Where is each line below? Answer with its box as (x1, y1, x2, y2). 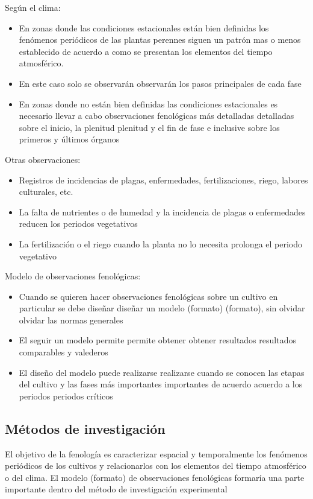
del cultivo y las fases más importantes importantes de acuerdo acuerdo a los (19, 378, 303, 390)
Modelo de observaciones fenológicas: (5, 270, 141, 282)
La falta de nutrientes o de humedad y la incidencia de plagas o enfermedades (19, 205, 306, 218)
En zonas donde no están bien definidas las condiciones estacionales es (19, 97, 278, 110)
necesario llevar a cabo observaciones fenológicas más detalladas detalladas (19, 109, 294, 122)
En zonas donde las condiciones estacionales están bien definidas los (19, 21, 269, 34)
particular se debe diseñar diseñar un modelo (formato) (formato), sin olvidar (19, 302, 305, 314)
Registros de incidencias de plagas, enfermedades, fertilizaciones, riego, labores (19, 173, 308, 186)
